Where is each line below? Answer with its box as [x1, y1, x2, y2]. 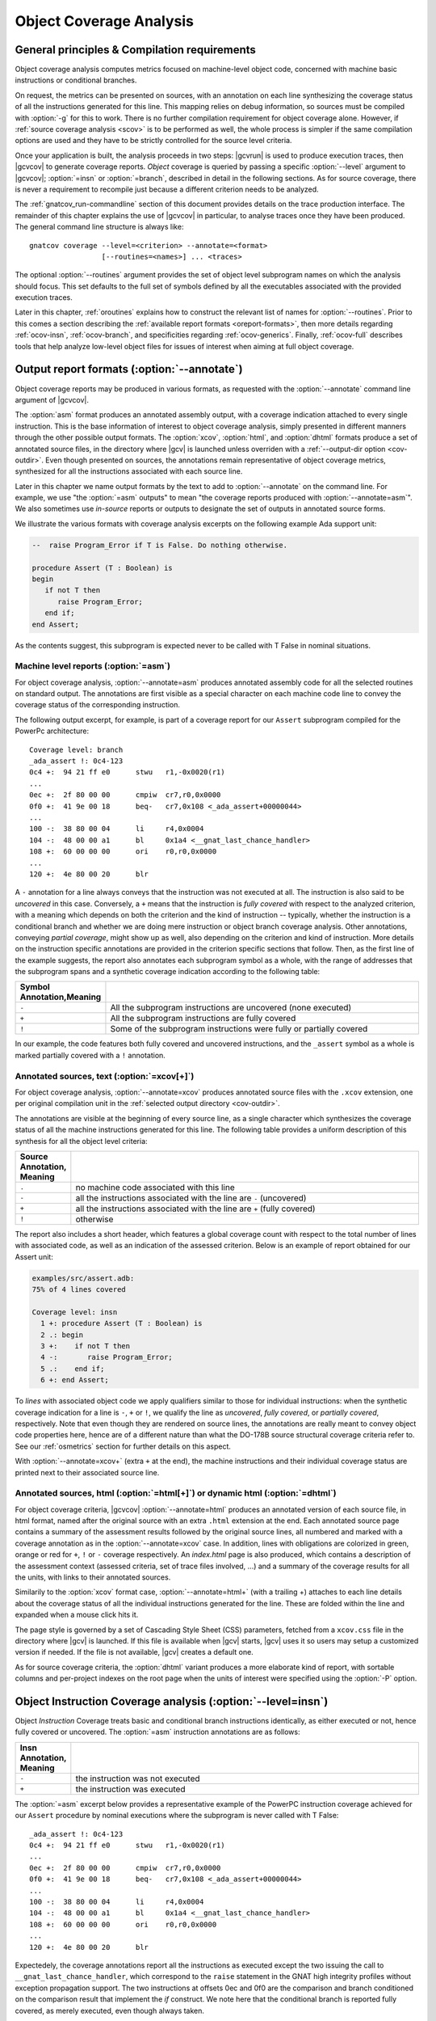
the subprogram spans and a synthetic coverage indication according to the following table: [15, 967, 321, 977]
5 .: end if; [40, 1364, 105, 1373]
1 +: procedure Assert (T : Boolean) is [40, 1319, 203, 1328]
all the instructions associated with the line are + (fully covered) [75, 1203, 316, 1214]
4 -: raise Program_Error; [40, 1352, 173, 1362]
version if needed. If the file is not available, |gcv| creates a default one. [15, 1648, 254, 1657]
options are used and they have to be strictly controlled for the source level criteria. [15, 136, 292, 146]
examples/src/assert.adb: [31, 1273, 135, 1283]
